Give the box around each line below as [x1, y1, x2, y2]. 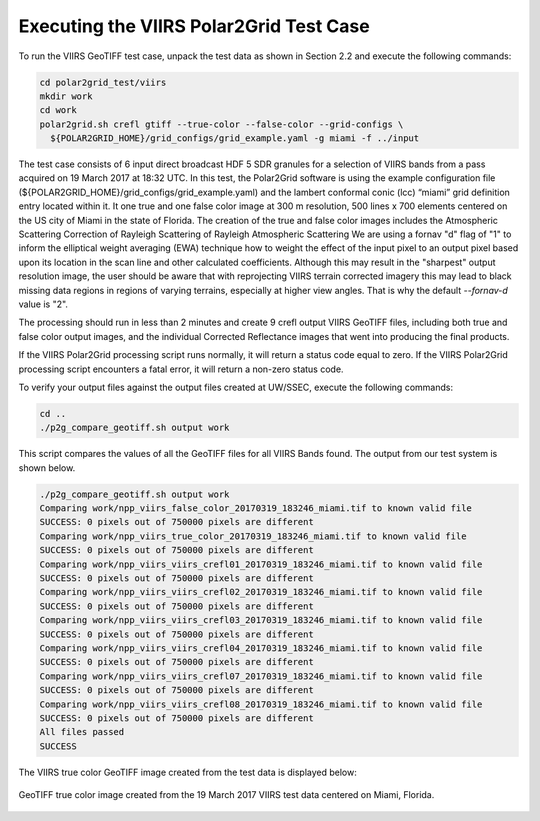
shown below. [18, 461, 76, 474]
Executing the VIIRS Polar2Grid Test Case [18, 15, 370, 37]
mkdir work [39, 90, 93, 102]
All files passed [39, 726, 125, 738]
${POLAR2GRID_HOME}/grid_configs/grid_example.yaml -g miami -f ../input [50, 133, 420, 144]
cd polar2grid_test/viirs [39, 76, 167, 88]
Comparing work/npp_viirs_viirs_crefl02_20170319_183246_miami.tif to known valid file [39, 586, 483, 598]
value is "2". [18, 298, 69, 310]
